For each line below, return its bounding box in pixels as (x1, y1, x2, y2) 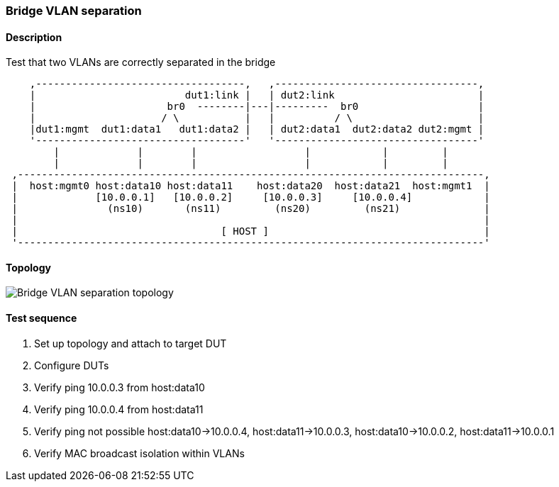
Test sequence (6, 312, 77, 325)
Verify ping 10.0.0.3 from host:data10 (34, 381, 205, 393)
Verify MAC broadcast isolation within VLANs (34, 447, 245, 459)
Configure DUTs (34, 359, 109, 371)
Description (6, 30, 62, 43)
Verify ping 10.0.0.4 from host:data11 (34, 403, 204, 415)
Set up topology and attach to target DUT (34, 337, 227, 349)
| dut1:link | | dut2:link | (29, 89, 485, 101)
